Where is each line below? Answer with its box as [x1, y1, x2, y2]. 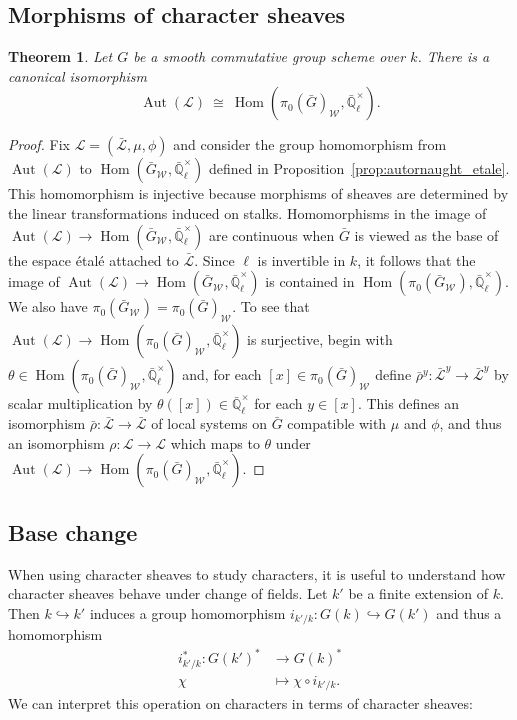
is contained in [265, 271, 355, 292]
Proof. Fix [8, 134, 70, 155]
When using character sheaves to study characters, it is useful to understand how [8, 563, 506, 584]
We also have [8, 296, 88, 317]
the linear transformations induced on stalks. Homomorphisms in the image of [8, 202, 487, 223]
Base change [8, 516, 138, 547]
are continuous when [208, 224, 335, 245]
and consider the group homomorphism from [173, 134, 447, 155]
